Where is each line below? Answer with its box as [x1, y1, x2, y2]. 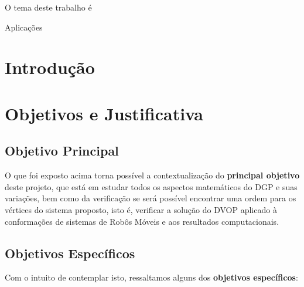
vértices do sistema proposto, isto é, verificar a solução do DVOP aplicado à [5, 203, 277, 215]
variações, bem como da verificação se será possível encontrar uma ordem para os [5, 192, 296, 204]
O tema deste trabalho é [5, 1, 92, 13]
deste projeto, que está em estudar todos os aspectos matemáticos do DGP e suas [5, 180, 298, 193]
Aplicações [5, 21, 43, 33]
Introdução [5, 55, 95, 79]
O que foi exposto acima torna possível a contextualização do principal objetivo [5, 169, 300, 181]
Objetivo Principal [5, 141, 119, 160]
